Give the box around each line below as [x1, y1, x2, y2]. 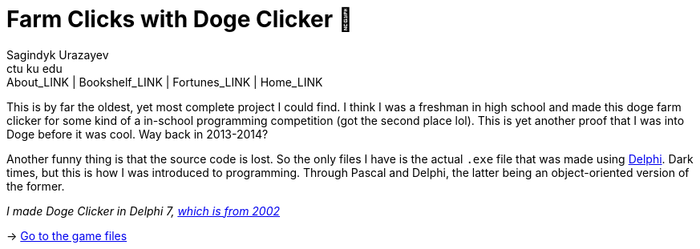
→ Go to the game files [6, 228, 127, 243]
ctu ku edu [6, 61, 63, 75]
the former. [6, 179, 65, 193]
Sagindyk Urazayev [6, 47, 109, 62]
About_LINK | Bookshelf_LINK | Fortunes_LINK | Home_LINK [6, 74, 323, 89]
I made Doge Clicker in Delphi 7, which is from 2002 [6, 203, 281, 218]
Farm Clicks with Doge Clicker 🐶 [6, 6, 354, 33]
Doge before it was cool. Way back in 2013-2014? [6, 127, 269, 141]
